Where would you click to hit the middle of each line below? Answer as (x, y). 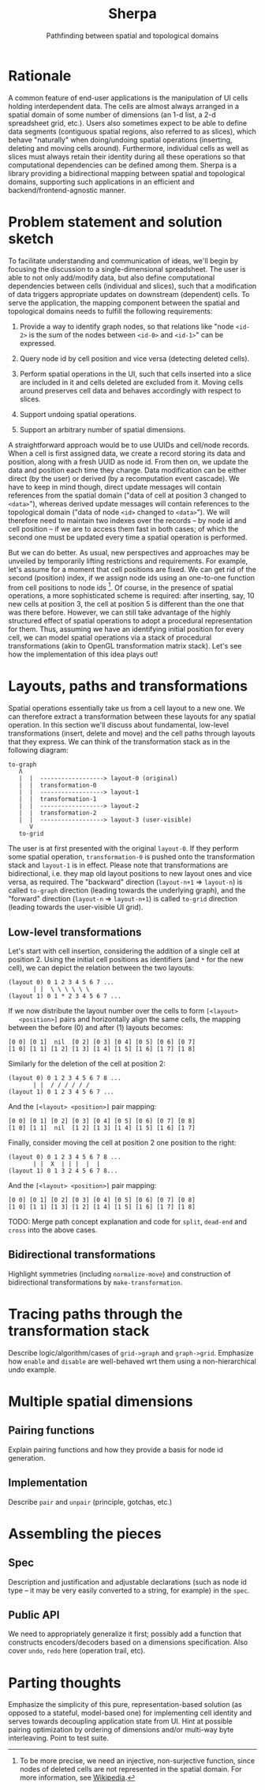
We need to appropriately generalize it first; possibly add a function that (125, 1634)
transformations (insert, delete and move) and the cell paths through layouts (132, 733)
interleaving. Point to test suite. (58, 1738)
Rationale (40, 75)
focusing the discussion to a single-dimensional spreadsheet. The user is (127, 269)
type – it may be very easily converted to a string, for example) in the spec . (129, 1590)
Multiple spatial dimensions (101, 1401)
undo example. (32, 1369)
